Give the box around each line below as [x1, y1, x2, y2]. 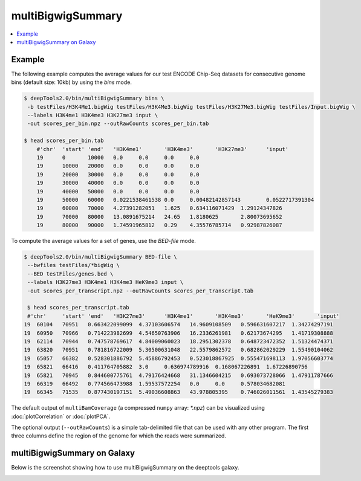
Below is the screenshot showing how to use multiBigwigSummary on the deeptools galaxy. [11, 464, 239, 471]
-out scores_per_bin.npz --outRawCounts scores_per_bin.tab [27, 120, 209, 127]
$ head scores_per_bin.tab [24, 137, 104, 144]
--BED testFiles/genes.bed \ [27, 270, 114, 277]
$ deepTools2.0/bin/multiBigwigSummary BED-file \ [24, 254, 178, 260]
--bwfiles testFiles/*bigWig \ [27, 262, 120, 269]
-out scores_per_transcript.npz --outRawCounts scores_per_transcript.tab [27, 287, 254, 294]
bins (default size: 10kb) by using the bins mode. [11, 79, 132, 86]
